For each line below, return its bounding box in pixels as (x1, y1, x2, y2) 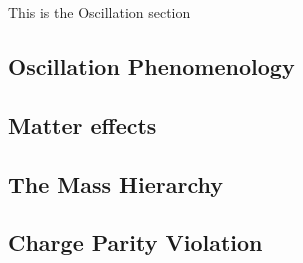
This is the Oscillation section (8, 2, 191, 22)
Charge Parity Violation (8, 227, 263, 258)
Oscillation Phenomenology (8, 50, 295, 81)
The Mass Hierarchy (8, 168, 223, 199)
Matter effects (8, 109, 157, 140)
